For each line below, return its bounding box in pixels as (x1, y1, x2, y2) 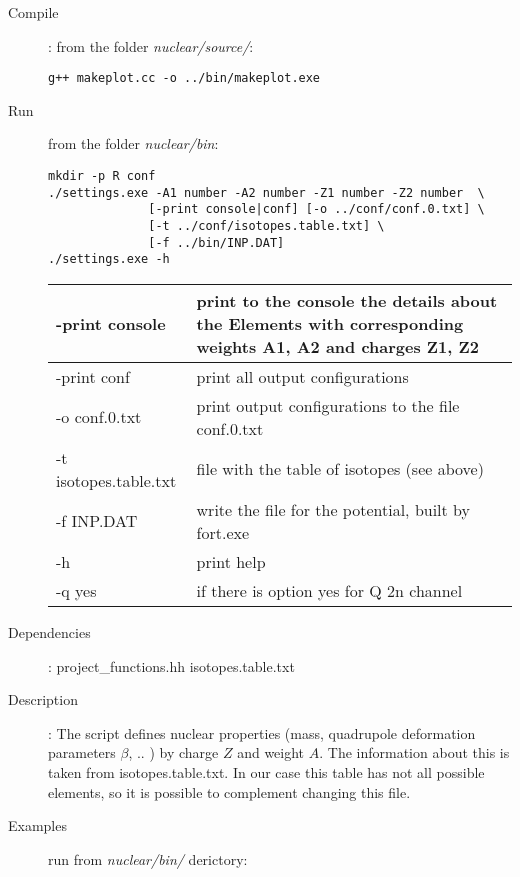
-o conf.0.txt (56, 405, 142, 429)
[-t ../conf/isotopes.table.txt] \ (148, 219, 385, 233)
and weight (237, 742, 305, 763)
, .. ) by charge (128, 742, 219, 763)
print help (196, 549, 266, 573)
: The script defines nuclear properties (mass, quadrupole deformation (48, 722, 476, 743)
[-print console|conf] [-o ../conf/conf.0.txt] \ (148, 202, 485, 217)
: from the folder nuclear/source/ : (48, 35, 254, 56)
